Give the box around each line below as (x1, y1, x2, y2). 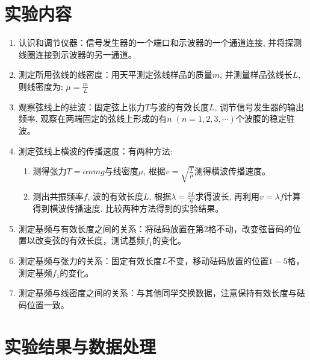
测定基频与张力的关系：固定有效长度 (18, 254, 162, 267)
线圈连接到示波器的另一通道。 (18, 48, 137, 60)
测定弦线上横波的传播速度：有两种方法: (18, 144, 173, 157)
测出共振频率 (33, 190, 84, 203)
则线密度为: (18, 80, 63, 92)
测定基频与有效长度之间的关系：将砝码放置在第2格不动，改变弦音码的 (18, 222, 293, 235)
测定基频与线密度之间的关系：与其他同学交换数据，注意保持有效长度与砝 (18, 286, 305, 299)
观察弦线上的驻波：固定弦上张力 (18, 100, 145, 113)
